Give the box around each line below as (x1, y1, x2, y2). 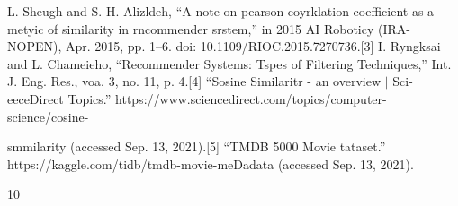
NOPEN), (7, 37, 62, 56)
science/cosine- (7, 107, 89, 125)
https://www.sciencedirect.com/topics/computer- (115, 89, 387, 107)
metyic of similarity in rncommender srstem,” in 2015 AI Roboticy (7, 19, 374, 38)
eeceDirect (7, 89, 64, 107)
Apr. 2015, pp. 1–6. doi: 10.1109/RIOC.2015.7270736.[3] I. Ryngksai (65, 37, 441, 56)
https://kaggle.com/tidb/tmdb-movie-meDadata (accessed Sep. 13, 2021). (7, 154, 414, 173)
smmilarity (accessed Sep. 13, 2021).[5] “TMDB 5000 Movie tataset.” (7, 137, 386, 156)
